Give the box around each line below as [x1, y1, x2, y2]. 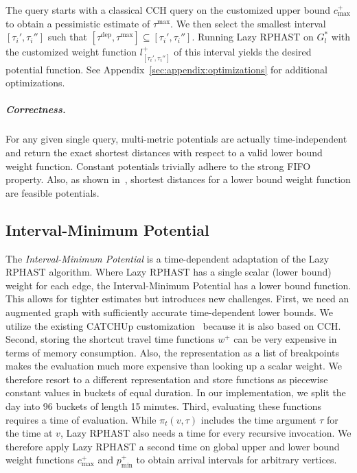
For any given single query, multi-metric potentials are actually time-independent [5, 132, 347, 146]
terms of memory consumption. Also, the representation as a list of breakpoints [5, 345, 340, 359]
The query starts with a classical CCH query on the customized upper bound [5, 3, 331, 16]
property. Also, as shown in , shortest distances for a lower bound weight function [5, 172, 351, 186]
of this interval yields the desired [174, 45, 312, 59]
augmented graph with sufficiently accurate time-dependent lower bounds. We [5, 304, 334, 319]
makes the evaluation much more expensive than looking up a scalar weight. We [5, 359, 342, 373]
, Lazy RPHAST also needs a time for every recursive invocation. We [60, 426, 352, 440]
